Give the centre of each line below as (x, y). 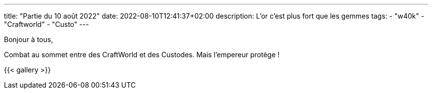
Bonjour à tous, (29, 39)
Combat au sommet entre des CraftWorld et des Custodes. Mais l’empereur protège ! (142, 55)
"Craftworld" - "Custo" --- (47, 24)
